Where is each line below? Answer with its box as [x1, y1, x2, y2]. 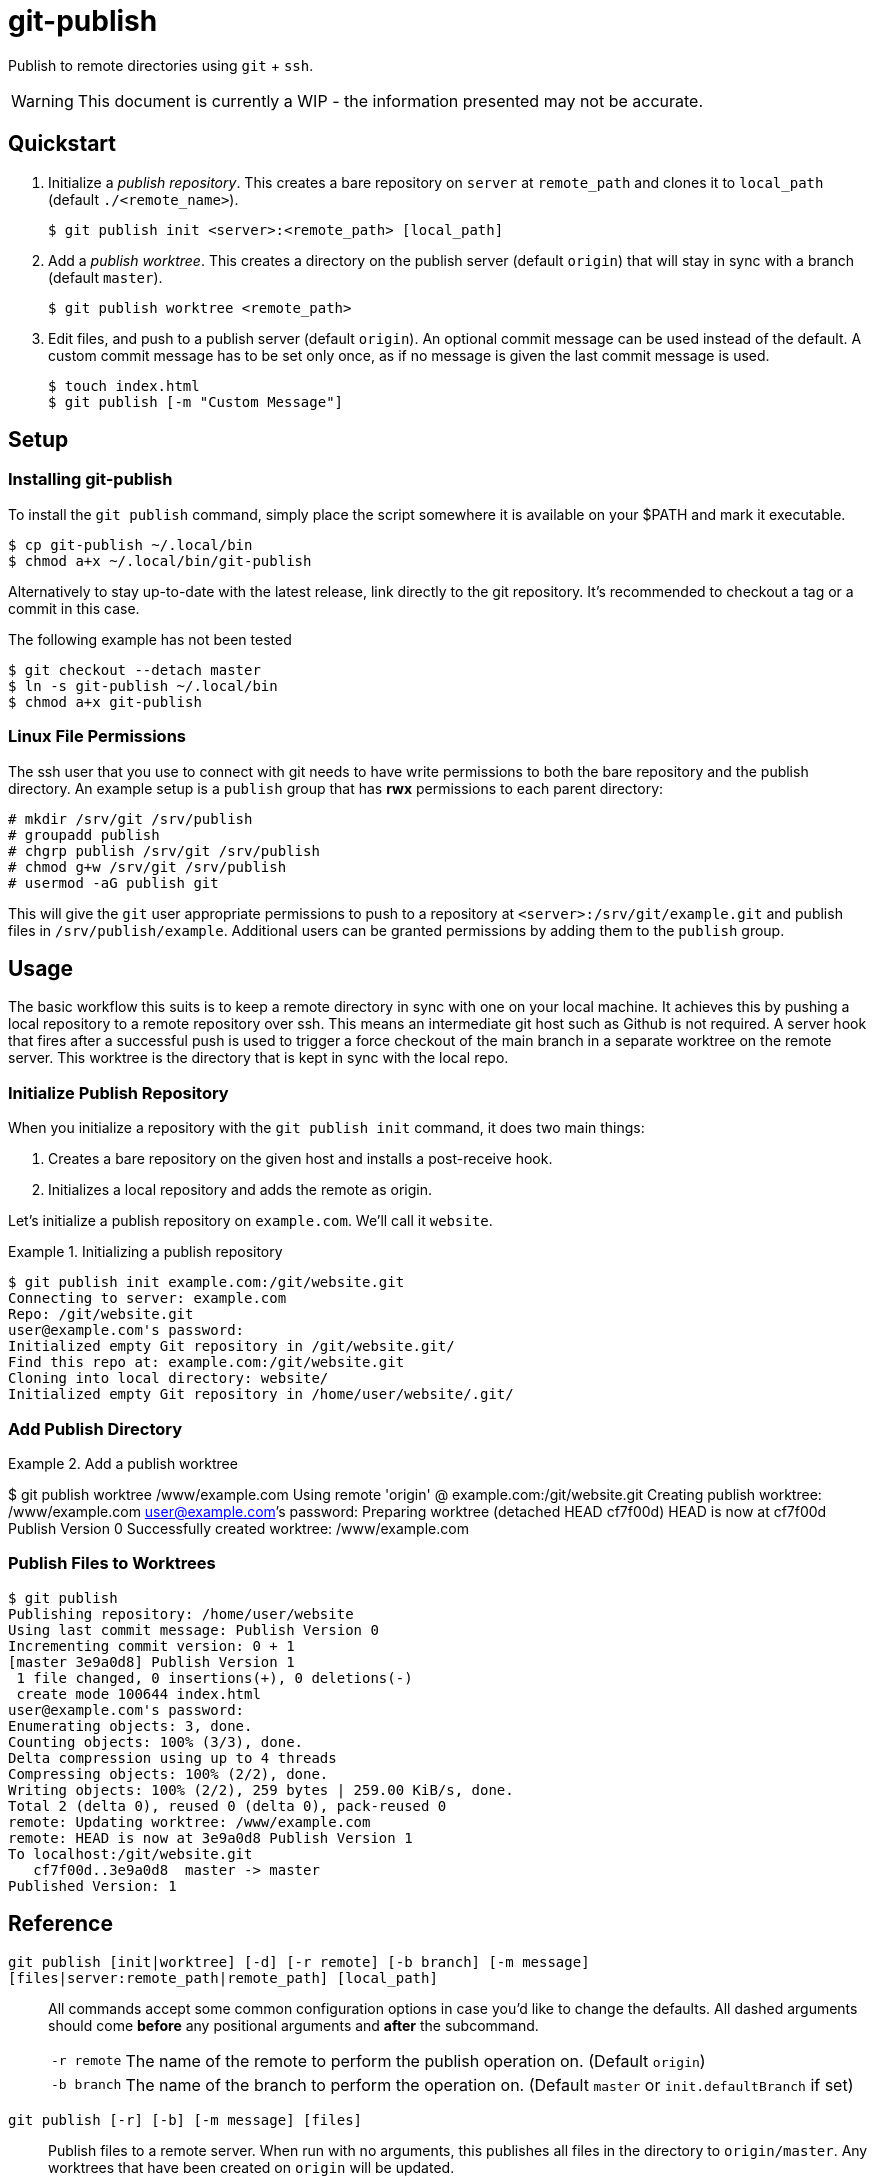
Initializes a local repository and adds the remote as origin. [48, 1181, 433, 1199]
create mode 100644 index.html [16, 1685, 261, 1702]
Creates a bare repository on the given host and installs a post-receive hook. [48, 1150, 553, 1168]
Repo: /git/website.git [8, 1306, 194, 1323]
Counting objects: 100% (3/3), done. [8, 1733, 304, 1750]
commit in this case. [8, 599, 140, 617]
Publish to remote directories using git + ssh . [8, 56, 314, 74]
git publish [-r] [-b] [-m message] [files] [8, 2111, 363, 2128]
